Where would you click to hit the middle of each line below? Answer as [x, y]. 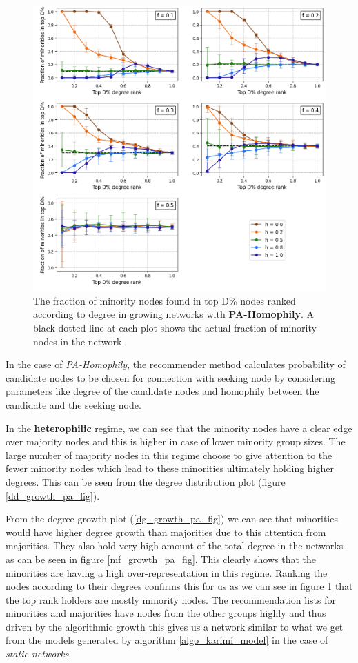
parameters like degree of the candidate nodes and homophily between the [162, 391]
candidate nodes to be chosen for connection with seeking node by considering [170, 377]
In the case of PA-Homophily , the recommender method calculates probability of [176, 364]
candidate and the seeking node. [73, 404]
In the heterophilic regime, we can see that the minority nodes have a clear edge [179, 428]
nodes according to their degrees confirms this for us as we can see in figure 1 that [179, 586]
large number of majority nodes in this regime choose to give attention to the [169, 455]
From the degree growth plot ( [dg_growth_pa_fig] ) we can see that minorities [172, 519]
